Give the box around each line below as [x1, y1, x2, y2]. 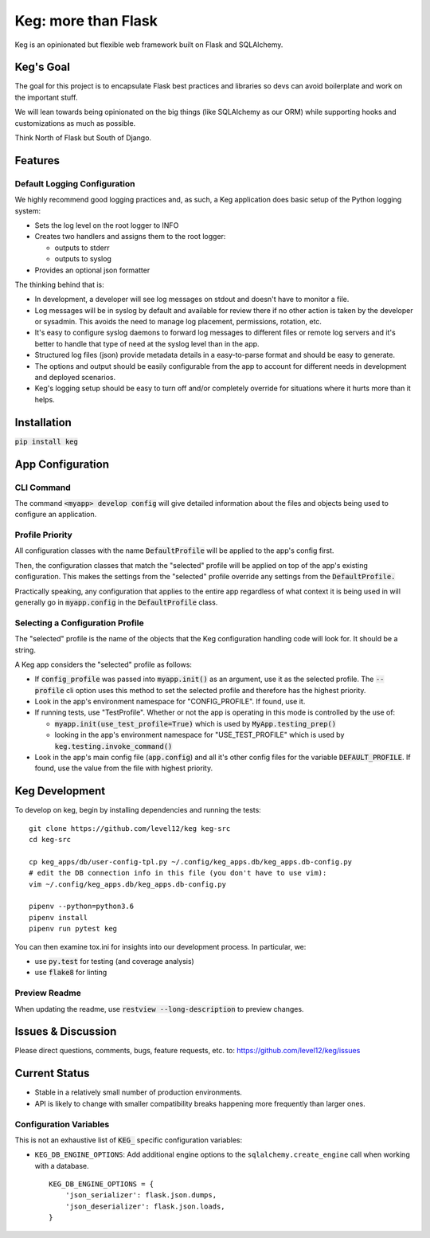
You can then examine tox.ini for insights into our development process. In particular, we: [14, 942, 307, 951]
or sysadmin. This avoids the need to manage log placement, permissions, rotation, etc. [34, 317, 322, 327]
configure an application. [14, 510, 97, 519]
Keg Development [14, 785, 106, 798]
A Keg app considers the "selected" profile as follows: [14, 660, 193, 669]
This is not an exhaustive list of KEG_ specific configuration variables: [14, 1135, 243, 1145]
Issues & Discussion [14, 1024, 117, 1039]
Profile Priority [14, 530, 73, 541]
